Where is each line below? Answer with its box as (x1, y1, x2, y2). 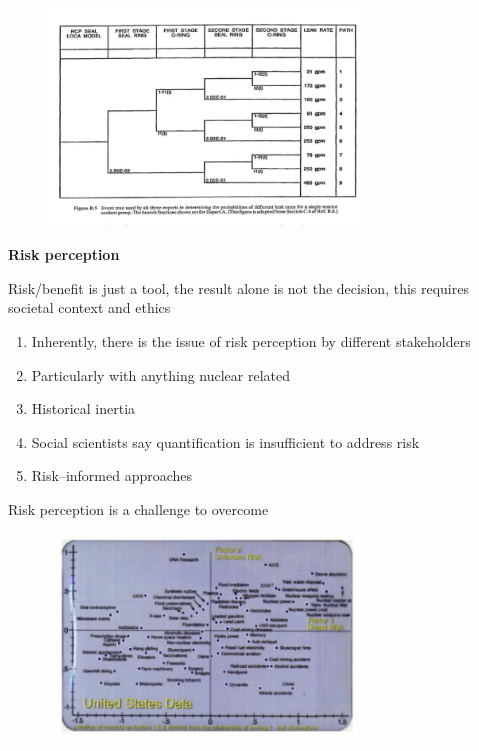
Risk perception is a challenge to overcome (8, 498, 269, 519)
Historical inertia (31, 398, 136, 419)
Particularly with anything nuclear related (31, 364, 291, 385)
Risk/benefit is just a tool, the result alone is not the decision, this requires (8, 277, 469, 298)
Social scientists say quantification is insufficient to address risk (31, 431, 420, 452)
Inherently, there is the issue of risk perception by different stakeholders (31, 331, 471, 351)
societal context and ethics (8, 297, 171, 318)
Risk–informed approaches (31, 465, 193, 486)
